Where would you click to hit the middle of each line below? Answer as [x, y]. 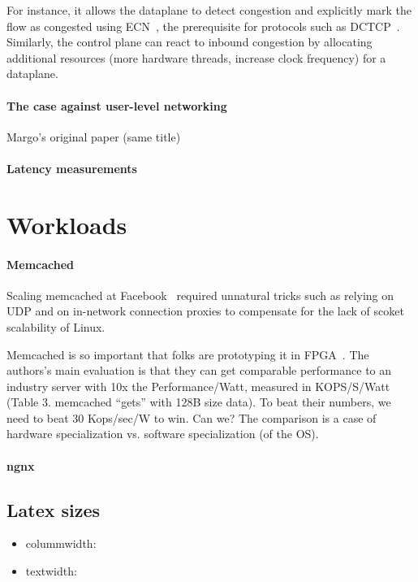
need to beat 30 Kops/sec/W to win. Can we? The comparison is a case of [192, 417]
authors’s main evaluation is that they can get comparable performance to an [199, 370]
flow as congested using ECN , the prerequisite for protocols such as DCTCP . [203, 26]
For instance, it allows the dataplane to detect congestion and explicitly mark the [209, 10]
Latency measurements [72, 168]
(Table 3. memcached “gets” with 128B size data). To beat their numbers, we [199, 402]
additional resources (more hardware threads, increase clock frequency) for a [196, 57]
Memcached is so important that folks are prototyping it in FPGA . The [188, 354]
